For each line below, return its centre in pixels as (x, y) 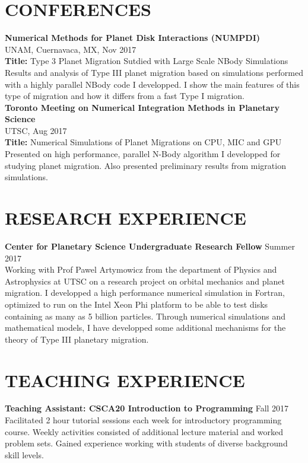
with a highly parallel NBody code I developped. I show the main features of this (152, 84)
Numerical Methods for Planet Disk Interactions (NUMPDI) (133, 38)
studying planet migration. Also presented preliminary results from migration (145, 165)
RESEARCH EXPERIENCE (126, 218)
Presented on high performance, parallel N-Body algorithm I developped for (143, 154)
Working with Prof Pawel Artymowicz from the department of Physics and (141, 269)
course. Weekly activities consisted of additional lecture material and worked (144, 431)
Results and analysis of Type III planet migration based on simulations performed (154, 72)
